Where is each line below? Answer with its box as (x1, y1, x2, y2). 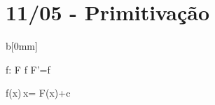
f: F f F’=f (6, 62, 50, 76)
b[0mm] (6, 38, 38, 53)
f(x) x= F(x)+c (6, 85, 71, 100)
